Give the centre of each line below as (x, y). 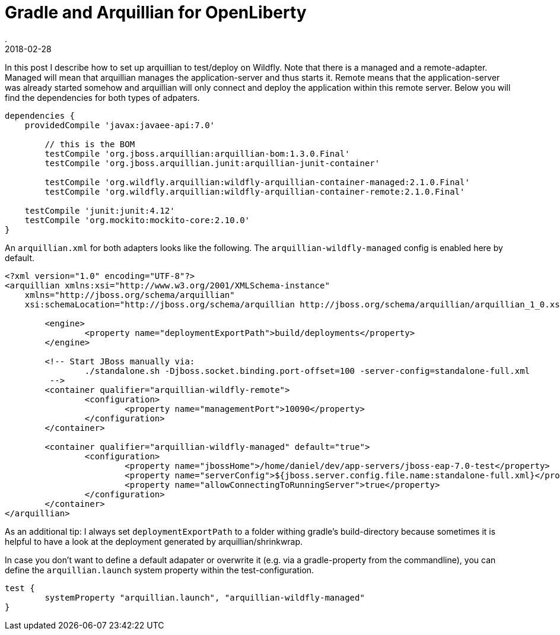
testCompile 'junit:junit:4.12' (100, 210)
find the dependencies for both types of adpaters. (102, 97)
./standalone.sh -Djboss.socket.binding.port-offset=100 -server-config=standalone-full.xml (307, 371)
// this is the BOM (90, 144)
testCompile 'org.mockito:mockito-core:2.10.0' (137, 220)
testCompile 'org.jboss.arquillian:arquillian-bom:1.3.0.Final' (197, 153)
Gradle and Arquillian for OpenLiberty (156, 12)
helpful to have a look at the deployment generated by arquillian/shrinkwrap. (154, 541)
